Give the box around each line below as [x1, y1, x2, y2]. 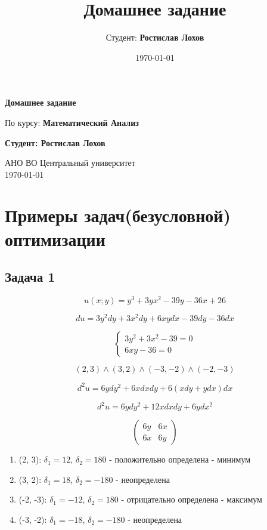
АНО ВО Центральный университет [5, 156, 135, 169]
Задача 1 [5, 267, 55, 286]
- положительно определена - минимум [109, 453, 251, 466]
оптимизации [5, 226, 105, 251]
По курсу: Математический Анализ [5, 116, 139, 128]
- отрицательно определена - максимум [121, 493, 262, 506]
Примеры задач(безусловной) [5, 203, 231, 227]
